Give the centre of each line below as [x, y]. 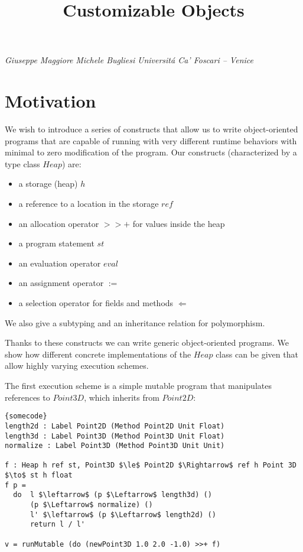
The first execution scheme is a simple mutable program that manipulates [138, 385]
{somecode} [26, 416]
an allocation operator [59, 223]
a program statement [56, 243]
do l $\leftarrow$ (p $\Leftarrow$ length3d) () [113, 495]
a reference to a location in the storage [89, 204]
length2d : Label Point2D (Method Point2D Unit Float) [115, 426]
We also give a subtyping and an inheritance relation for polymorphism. [135, 322]
